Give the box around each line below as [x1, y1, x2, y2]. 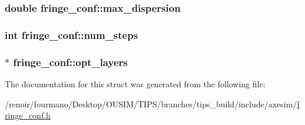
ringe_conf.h [5, 109, 51, 121]
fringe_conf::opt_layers [13, 54, 128, 69]
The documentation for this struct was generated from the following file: [5, 77, 266, 90]
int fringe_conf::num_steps [5, 27, 138, 42]
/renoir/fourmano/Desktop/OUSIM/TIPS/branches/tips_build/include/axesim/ [5, 97, 297, 110]
